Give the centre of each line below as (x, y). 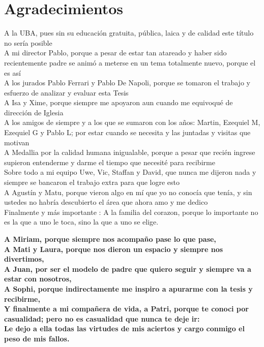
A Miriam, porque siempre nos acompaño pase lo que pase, (110, 239)
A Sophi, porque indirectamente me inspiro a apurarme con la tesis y (128, 288)
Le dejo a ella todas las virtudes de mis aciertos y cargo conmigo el (124, 328)
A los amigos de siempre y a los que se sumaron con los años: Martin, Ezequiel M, (132, 122)
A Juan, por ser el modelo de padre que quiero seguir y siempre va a (128, 269)
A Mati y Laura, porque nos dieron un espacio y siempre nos (114, 249)
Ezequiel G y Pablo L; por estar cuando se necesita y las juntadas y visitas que (127, 132)
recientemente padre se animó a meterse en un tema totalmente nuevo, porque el (130, 62)
